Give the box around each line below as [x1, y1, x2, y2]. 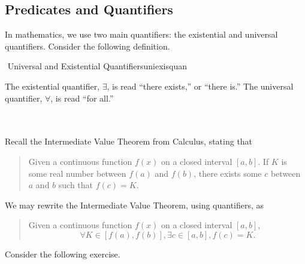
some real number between [28, 167, 126, 179]
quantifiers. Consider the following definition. [5, 39, 170, 52]
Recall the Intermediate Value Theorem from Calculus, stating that [5, 135, 253, 148]
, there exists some [194, 167, 262, 179]
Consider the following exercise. [5, 247, 120, 260]
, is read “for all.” [50, 91, 114, 104]
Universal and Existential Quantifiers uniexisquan [7, 60, 187, 72]
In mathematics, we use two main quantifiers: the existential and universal [5, 28, 278, 41]
